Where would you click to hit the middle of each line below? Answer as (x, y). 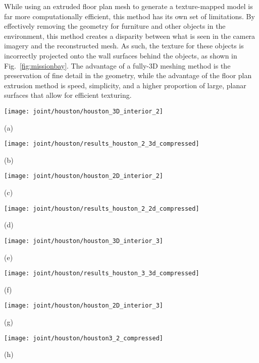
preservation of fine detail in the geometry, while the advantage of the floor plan (128, 75)
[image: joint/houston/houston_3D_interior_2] (84, 111)
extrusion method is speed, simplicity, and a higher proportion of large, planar (125, 85)
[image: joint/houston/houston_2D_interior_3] (84, 306)
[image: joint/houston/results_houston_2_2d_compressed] (102, 208)
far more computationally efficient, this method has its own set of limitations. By (129, 16)
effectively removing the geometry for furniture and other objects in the (115, 26)
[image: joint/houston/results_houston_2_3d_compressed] (102, 144)
